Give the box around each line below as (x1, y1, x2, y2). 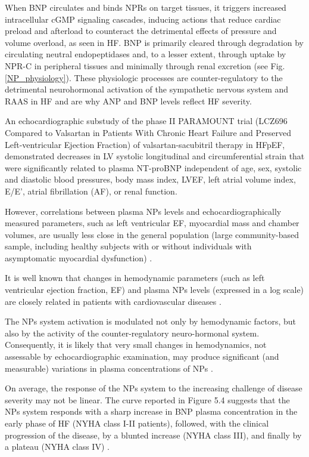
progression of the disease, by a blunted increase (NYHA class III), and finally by (5, 428, 302, 441)
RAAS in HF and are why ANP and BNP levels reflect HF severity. (5, 94, 252, 107)
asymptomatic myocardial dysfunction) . (5, 251, 152, 264)
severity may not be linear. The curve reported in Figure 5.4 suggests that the (5, 393, 290, 406)
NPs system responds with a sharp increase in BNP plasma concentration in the (5, 405, 298, 418)
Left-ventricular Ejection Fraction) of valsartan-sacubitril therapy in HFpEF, (5, 138, 285, 150)
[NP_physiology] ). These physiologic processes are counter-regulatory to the (5, 71, 283, 84)
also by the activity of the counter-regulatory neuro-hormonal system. (5, 326, 260, 339)
